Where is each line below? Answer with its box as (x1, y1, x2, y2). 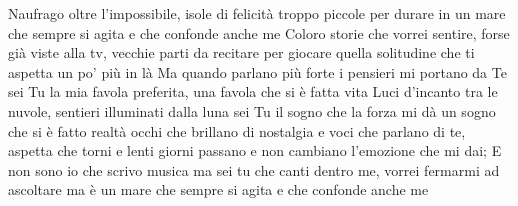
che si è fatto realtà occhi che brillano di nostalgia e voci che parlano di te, (8, 120, 466, 141)
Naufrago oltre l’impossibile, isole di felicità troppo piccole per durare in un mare (8, 3, 506, 23)
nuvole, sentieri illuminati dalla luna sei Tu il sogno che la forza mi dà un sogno (8, 100, 496, 121)
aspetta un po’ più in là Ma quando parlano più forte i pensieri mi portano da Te (8, 61, 507, 82)
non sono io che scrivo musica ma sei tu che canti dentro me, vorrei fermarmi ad (8, 159, 500, 180)
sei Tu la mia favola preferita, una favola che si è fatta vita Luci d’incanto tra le (8, 81, 498, 102)
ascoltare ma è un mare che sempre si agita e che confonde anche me (8, 179, 429, 200)
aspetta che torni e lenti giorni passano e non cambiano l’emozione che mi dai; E (8, 140, 502, 161)
